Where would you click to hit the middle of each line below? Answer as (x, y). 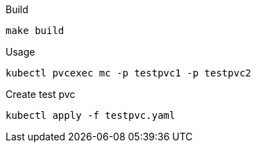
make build (35, 31)
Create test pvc (41, 94)
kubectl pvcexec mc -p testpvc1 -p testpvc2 (129, 73)
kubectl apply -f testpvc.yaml (91, 115)
